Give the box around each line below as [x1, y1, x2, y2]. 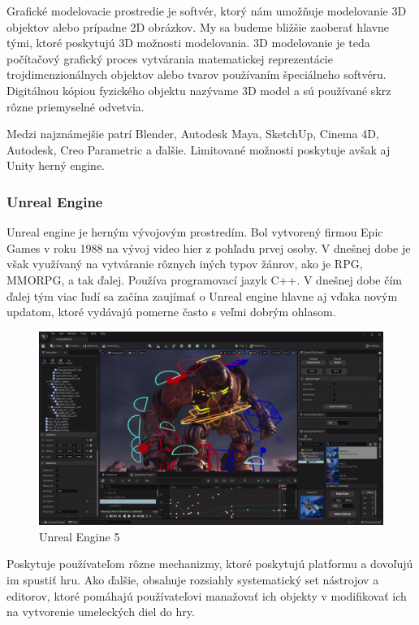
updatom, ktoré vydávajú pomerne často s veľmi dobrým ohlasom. [6, 303, 336, 320]
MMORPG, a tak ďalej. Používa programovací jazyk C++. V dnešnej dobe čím [6, 271, 402, 288]
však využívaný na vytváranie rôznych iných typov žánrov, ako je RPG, [6, 255, 363, 272]
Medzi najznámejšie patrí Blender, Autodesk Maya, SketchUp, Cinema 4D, [6, 125, 379, 142]
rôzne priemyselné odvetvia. [6, 98, 145, 115]
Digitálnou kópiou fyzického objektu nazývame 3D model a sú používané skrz [6, 81, 391, 98]
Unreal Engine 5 [39, 527, 120, 545]
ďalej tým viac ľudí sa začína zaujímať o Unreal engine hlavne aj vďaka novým [6, 287, 398, 304]
